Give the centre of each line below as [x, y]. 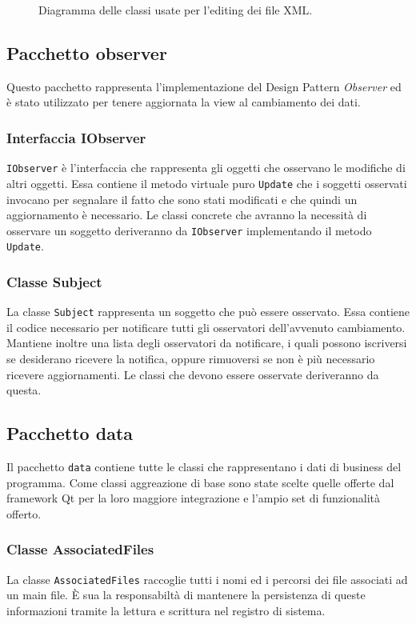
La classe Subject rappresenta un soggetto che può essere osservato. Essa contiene [208, 312]
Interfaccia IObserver [76, 137]
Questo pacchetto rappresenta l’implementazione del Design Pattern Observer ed [204, 86]
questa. [24, 390]
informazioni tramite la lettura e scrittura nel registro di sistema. [166, 610]
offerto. [24, 513]
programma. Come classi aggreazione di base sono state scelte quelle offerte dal [200, 482]
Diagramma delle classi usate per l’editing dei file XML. [176, 10]
